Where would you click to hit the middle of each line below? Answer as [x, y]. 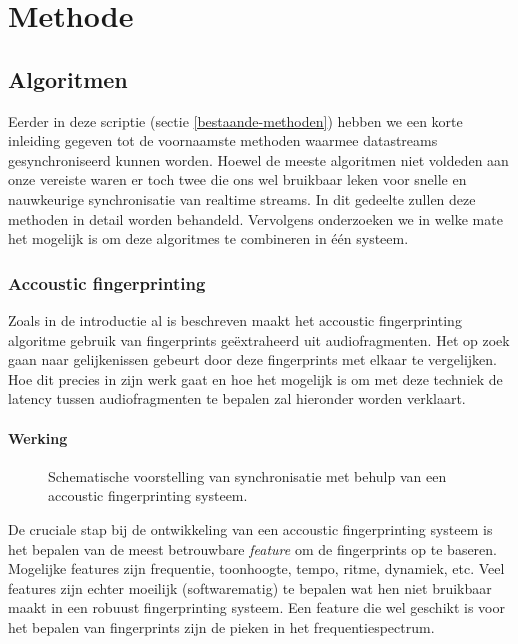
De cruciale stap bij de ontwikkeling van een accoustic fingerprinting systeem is [250, 528]
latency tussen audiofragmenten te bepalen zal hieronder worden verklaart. [237, 398]
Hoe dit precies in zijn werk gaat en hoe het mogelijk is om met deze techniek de [255, 378]
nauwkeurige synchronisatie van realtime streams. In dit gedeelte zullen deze [242, 198]
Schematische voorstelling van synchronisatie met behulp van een [247, 475]
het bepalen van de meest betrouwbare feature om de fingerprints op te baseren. [252, 548]
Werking [38, 437]
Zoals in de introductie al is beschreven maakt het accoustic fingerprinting [235, 319]
